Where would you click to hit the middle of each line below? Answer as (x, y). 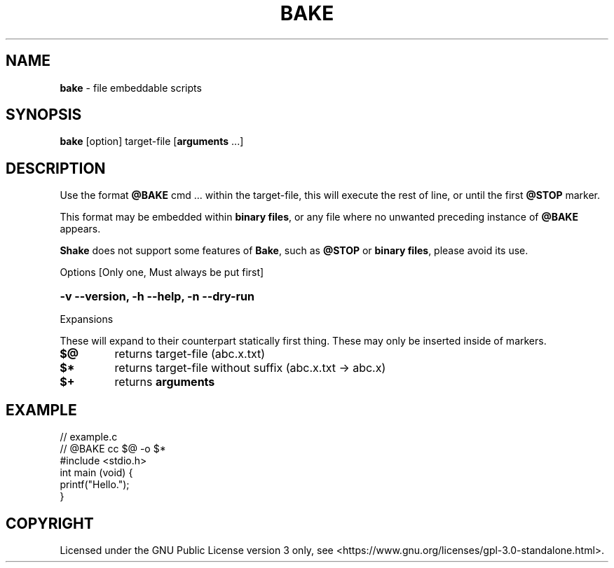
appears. (80, 229)
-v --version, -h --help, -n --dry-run (157, 297)
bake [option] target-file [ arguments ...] (152, 141)
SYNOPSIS (44, 115)
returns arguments (165, 382)
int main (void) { (96, 473)
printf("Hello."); (95, 485)
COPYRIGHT (50, 523)
